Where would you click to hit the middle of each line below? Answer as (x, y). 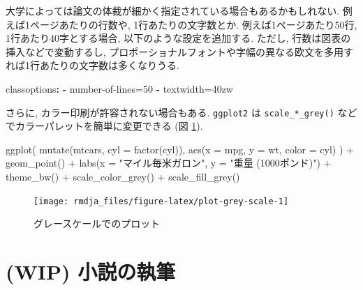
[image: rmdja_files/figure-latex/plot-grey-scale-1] (161, 201)
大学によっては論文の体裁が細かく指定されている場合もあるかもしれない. (173, 10)
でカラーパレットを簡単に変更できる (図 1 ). (104, 126)
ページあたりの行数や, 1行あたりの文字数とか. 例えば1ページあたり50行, (193, 24)
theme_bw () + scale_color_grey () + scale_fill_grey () (123, 176)
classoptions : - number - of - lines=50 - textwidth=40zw (119, 88)
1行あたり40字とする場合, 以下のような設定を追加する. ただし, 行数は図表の (178, 38)
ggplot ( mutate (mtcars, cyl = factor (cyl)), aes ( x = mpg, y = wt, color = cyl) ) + (180, 149)
